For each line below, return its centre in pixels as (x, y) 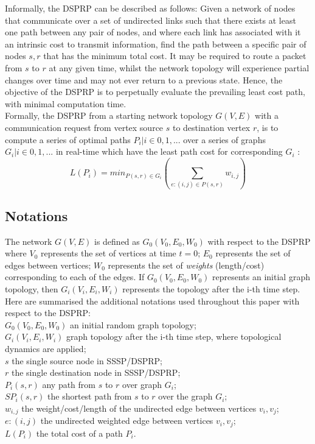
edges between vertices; (48, 265)
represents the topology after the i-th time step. (211, 289)
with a (267, 115)
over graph (142, 384)
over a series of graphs (224, 139)
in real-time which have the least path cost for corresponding (169, 151)
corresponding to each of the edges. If (75, 277)
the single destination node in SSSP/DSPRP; (96, 372)
